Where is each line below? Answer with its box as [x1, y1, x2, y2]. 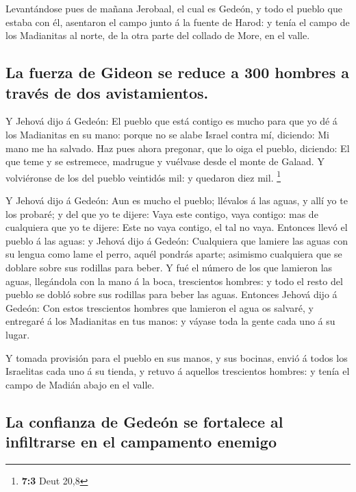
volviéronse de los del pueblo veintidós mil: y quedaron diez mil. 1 [5, 168, 281, 184]
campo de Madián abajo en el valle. [5, 377, 155, 391]
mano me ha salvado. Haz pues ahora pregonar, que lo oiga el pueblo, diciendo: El [5, 140, 350, 155]
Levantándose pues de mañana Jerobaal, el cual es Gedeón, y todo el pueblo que [5, 1, 342, 15]
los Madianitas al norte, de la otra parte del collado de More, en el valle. [5, 28, 310, 42]
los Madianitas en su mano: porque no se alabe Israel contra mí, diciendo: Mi [5, 127, 330, 141]
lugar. [5, 327, 30, 341]
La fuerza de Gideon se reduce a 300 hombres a [5, 62, 349, 83]
